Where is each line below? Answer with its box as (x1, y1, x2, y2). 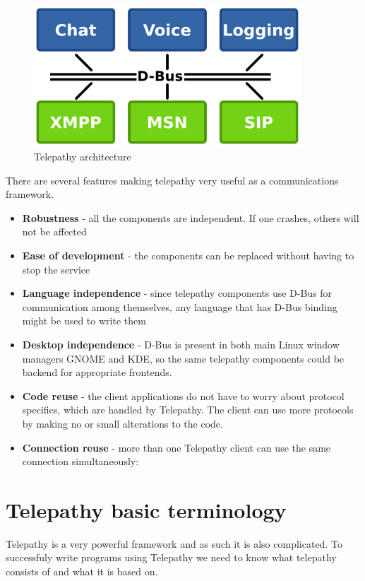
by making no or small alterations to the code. (22, 416, 223, 430)
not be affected (22, 224, 87, 239)
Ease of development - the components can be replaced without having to (22, 247, 354, 262)
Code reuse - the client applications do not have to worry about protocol (22, 388, 345, 403)
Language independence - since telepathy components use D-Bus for (22, 286, 333, 300)
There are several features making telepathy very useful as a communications (6, 172, 339, 187)
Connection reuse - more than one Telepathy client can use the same (22, 440, 331, 454)
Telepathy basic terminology (6, 495, 287, 524)
